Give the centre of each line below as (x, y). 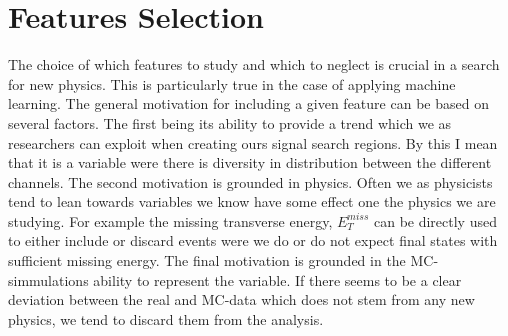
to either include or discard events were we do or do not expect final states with (253, 240)
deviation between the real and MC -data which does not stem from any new (241, 299)
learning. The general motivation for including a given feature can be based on (248, 103)
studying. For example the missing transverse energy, (170, 220)
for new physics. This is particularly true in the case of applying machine (232, 83)
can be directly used (435, 220)
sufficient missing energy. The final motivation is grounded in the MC (221, 260)
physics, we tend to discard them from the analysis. (166, 318)
